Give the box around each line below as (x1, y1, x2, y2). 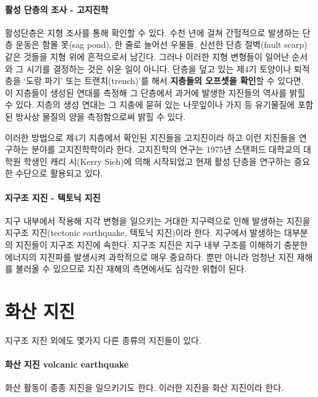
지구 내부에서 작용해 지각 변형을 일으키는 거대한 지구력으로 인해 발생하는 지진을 (5, 214, 311, 227)
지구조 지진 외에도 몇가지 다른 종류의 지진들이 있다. (5, 333, 201, 346)
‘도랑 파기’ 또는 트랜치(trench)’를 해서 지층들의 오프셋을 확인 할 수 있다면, (23, 74, 304, 87)
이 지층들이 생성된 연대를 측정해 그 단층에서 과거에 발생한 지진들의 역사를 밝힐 (5, 86, 306, 99)
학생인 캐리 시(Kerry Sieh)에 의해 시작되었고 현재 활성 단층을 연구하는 (23, 154, 292, 167)
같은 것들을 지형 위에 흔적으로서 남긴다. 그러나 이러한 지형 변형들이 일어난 (5, 50, 289, 62)
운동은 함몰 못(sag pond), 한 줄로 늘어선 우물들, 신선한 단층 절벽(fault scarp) (15, 38, 308, 51)
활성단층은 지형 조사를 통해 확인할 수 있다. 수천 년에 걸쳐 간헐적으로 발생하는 (5, 26, 300, 39)
